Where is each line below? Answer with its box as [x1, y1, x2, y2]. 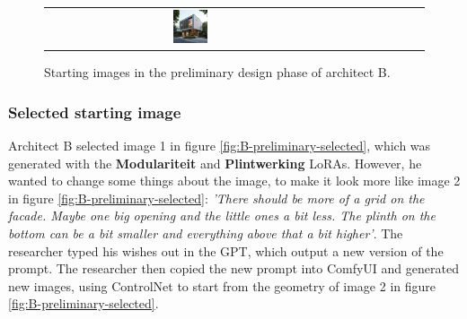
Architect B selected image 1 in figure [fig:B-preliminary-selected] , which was [8, 136, 431, 155]
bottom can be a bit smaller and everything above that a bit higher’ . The [8, 224, 403, 243]
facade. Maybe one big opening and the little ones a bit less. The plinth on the [8, 206, 436, 225]
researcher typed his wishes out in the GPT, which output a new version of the [8, 241, 444, 260]
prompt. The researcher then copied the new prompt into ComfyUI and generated [8, 259, 459, 278]
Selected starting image [8, 100, 181, 123]
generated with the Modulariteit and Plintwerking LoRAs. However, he [8, 153, 422, 172]
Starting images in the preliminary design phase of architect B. [44, 63, 391, 82]
